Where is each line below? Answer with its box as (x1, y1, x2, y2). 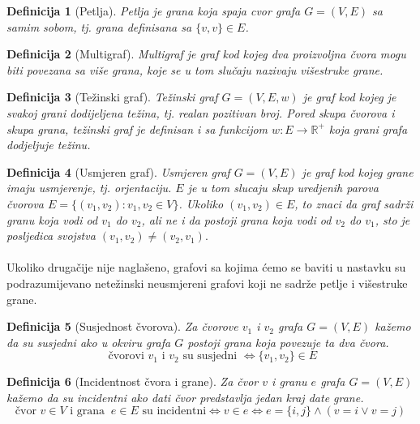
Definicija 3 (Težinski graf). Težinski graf (6, 88, 218, 105)
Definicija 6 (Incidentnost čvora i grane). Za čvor (6, 373, 259, 390)
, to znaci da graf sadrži (294, 195, 414, 212)
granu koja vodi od (6, 211, 98, 228)
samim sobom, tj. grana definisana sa (6, 18, 192, 35)
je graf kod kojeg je (302, 88, 396, 105)
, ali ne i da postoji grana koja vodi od (141, 211, 332, 228)
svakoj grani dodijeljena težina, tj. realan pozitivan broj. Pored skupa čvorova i (6, 104, 395, 121)
